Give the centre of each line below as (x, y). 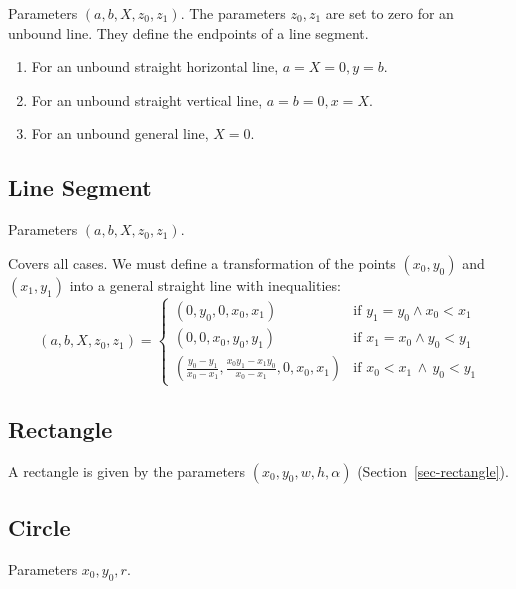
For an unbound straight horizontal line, (155, 66)
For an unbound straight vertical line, (147, 99)
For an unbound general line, (120, 133)
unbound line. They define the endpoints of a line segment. (188, 32)
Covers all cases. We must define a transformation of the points (202, 262)
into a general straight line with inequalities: (205, 284)
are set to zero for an (389, 13)
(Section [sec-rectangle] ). (433, 470)
